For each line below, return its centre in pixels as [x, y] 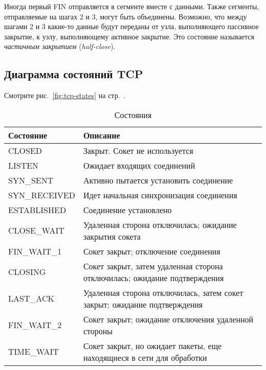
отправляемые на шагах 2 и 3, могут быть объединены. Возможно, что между [126, 16]
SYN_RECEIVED [42, 195]
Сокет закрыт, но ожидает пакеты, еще [152, 345]
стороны [98, 331]
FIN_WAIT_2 [35, 325]
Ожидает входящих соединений [139, 165]
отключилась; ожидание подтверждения [153, 277]
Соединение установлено [127, 210]
